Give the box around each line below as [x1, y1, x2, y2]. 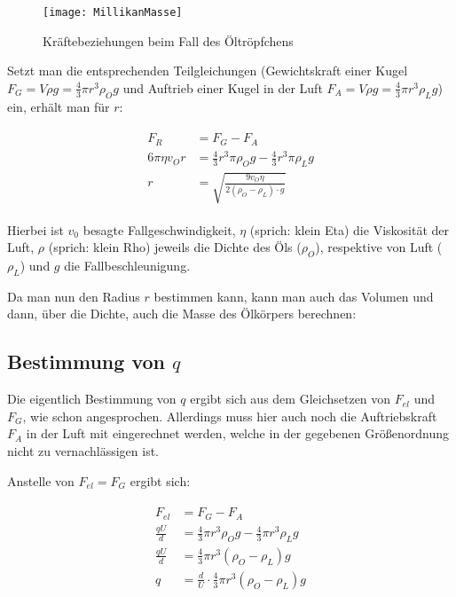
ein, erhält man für [7, 97, 110, 115]
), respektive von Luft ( [315, 238, 443, 256]
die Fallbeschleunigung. [64, 256, 191, 275]
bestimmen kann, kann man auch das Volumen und [153, 287, 434, 305]
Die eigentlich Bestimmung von [7, 389, 177, 408]
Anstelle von [7, 471, 75, 490]
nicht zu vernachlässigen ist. [7, 442, 159, 460]
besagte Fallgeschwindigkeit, [83, 220, 236, 239]
